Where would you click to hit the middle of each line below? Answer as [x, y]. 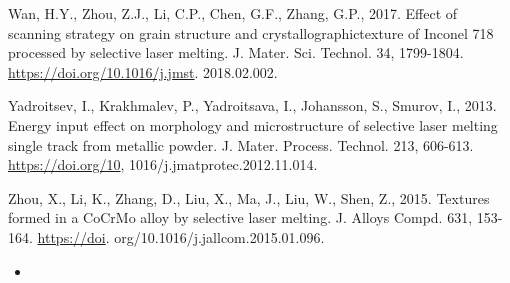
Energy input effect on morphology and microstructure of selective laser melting [253, 124]
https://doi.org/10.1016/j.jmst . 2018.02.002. [143, 71]
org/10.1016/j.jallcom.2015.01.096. [219, 236]
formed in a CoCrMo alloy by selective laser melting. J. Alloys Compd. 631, [240, 217]
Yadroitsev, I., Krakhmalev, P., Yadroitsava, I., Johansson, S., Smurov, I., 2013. [252, 105]
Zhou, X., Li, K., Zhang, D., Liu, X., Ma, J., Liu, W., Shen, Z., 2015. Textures [249, 197]
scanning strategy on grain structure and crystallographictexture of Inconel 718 [251, 32]
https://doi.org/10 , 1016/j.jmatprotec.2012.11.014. [163, 164]
